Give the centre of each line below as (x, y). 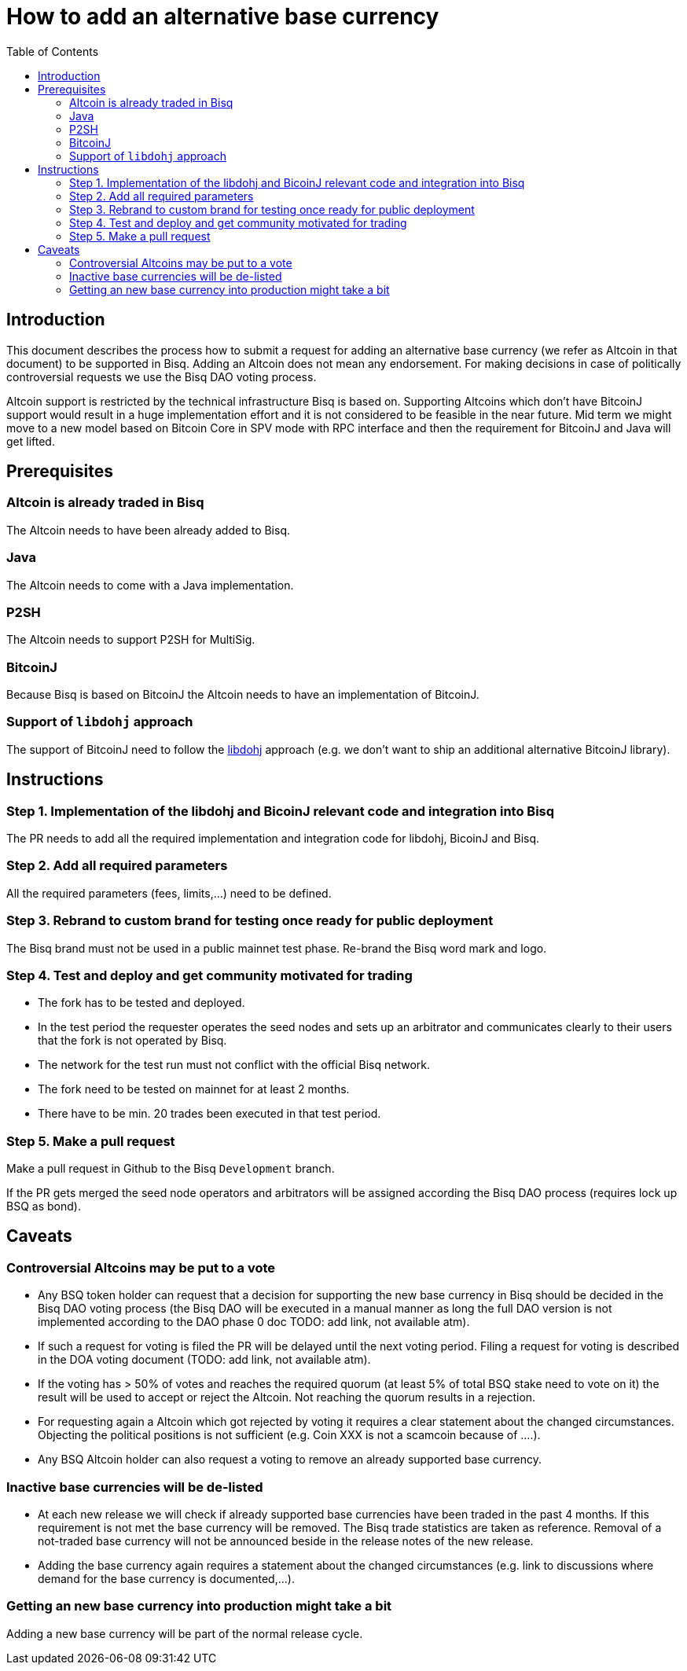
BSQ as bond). (44, 1206)
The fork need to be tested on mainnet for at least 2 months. (194, 1089)
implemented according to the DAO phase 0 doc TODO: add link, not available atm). (254, 1322)
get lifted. (31, 441)
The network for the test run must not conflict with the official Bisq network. (234, 1065)
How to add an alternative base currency (223, 17)
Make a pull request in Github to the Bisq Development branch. (171, 1169)
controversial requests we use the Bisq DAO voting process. (162, 376)
